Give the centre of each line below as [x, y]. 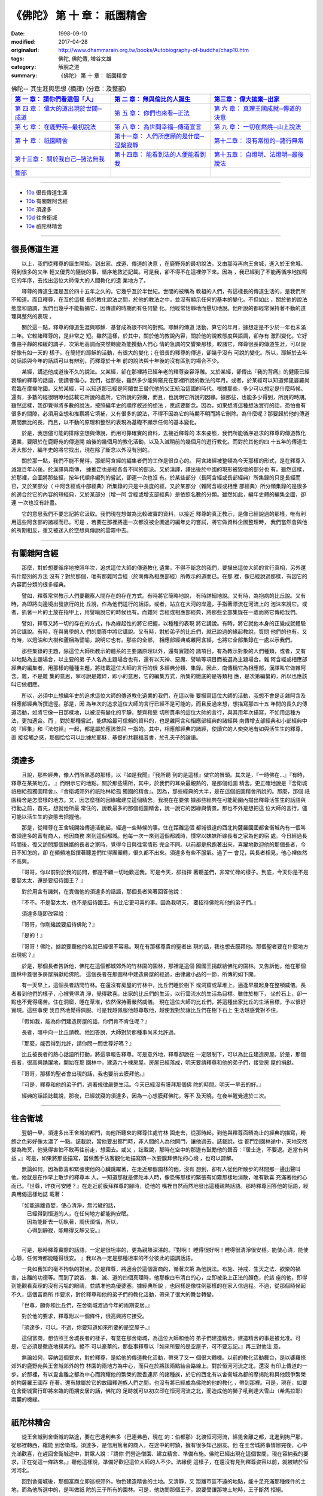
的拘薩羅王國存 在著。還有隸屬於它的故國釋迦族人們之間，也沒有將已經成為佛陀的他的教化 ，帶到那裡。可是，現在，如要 [159, 1383]
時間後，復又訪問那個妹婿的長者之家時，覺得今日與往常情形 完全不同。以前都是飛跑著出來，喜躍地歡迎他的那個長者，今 [159, 844]
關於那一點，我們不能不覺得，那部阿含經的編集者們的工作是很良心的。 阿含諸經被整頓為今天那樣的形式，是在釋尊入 [164, 461]
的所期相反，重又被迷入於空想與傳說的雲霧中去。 [71, 530]
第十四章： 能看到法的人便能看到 [160, 154]
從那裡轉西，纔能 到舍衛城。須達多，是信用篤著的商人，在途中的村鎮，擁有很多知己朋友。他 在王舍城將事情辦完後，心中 [159, 1445]
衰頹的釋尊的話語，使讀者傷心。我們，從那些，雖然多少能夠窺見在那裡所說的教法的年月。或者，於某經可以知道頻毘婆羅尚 [160, 380]
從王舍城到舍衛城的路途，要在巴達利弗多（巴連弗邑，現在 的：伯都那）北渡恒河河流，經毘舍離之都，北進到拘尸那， [164, 1437]
